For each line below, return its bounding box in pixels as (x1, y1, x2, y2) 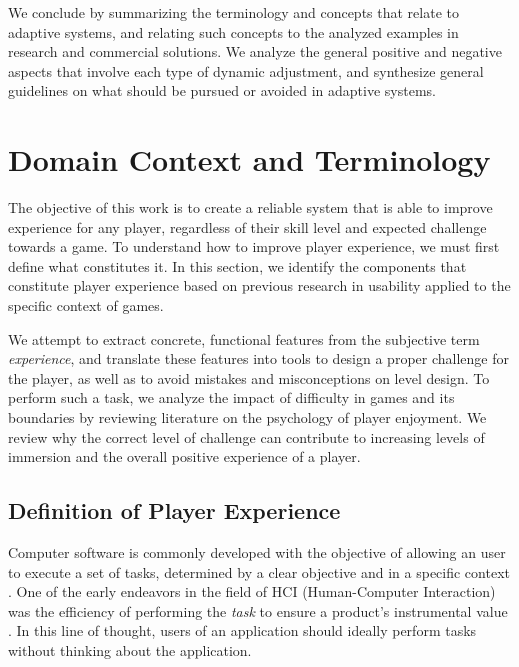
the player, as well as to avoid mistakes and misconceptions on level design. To (8, 367, 490, 388)
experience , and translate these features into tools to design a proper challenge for (8, 348, 509, 369)
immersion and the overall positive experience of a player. (8, 446, 361, 467)
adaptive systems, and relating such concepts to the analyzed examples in (8, 21, 459, 42)
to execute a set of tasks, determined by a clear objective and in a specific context (8, 561, 510, 582)
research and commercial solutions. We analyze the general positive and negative (8, 41, 502, 62)
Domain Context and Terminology (8, 139, 491, 180)
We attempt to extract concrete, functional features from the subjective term (8, 328, 480, 349)
